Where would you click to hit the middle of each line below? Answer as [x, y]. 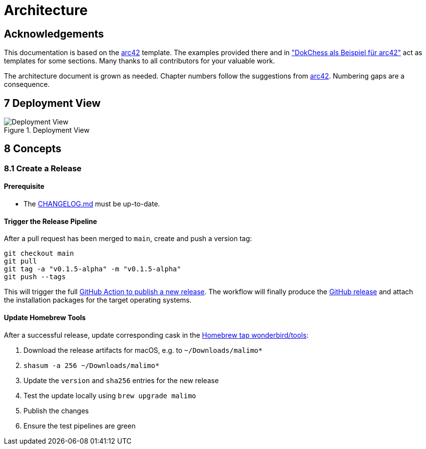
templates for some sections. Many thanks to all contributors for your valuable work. [139, 61]
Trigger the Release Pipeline [51, 221]
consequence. [27, 84]
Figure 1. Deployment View [47, 130]
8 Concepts [33, 149]
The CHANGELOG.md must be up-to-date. [92, 204]
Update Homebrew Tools [45, 317]
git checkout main [39, 254]
